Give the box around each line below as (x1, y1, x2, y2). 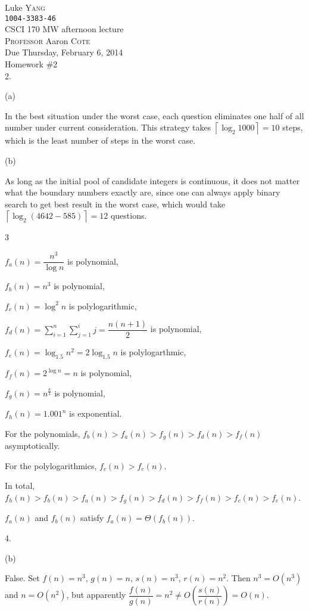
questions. (110, 209, 147, 222)
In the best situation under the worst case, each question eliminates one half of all (5, 109, 304, 122)
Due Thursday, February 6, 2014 (5, 46, 123, 58)
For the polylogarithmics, (5, 459, 97, 472)
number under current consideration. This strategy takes (5, 121, 211, 134)
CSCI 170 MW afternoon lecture (5, 23, 124, 35)
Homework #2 (5, 58, 58, 70)
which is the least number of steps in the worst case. (5, 134, 196, 147)
